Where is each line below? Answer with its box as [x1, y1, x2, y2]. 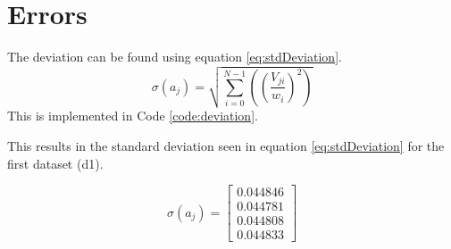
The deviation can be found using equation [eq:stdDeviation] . [7, 47, 342, 66]
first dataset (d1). [7, 154, 104, 172]
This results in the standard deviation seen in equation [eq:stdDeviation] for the [7, 136, 445, 154]
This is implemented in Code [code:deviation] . [7, 106, 258, 125]
